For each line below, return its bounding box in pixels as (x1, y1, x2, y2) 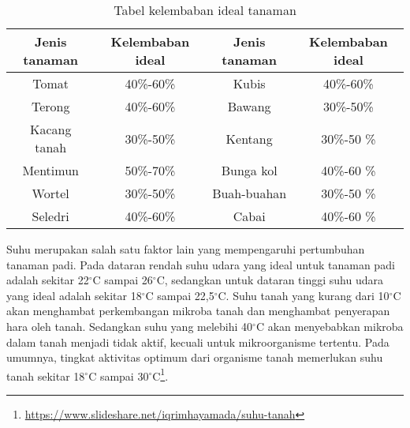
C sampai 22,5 (145, 287, 214, 303)
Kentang (225, 129, 273, 148)
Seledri (32, 207, 69, 225)
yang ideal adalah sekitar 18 (6, 287, 142, 303)
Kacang (29, 120, 72, 138)
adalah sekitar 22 (6, 272, 89, 288)
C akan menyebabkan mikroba (255, 317, 404, 334)
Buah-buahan (212, 184, 287, 202)
